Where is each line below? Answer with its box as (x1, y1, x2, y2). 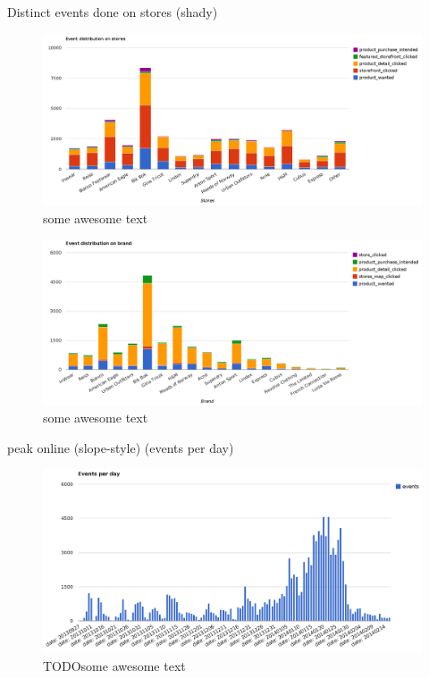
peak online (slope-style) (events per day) (7, 438, 234, 456)
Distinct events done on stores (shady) (7, 3, 218, 21)
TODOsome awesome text (43, 656, 186, 674)
